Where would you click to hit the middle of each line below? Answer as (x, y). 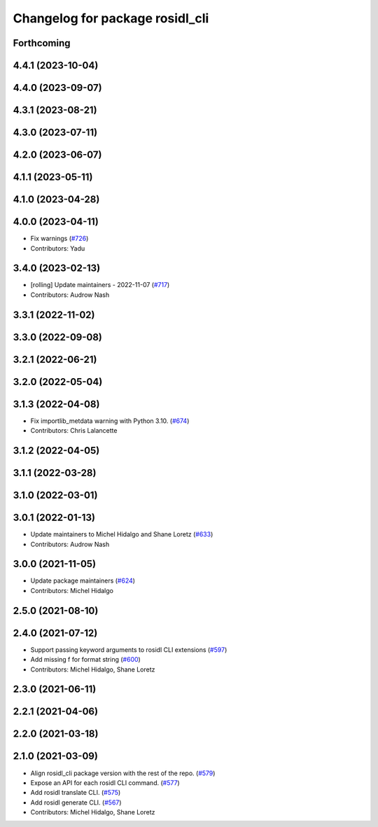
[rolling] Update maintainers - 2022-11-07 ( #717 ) (100, 285)
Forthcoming (42, 43)
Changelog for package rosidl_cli (111, 18)
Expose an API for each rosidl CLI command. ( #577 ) (105, 783)
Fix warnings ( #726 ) (59, 239)
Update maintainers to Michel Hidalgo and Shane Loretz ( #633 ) (122, 534)
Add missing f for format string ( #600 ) (86, 660)
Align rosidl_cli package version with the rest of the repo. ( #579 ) (123, 773)
